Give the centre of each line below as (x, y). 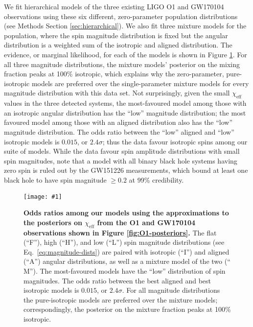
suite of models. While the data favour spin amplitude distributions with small (122, 151)
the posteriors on (53, 222)
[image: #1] (43, 197)
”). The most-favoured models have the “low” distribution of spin (127, 270)
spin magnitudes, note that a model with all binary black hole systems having (121, 160)
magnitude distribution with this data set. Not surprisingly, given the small (117, 93)
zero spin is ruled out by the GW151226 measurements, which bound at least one (126, 170)
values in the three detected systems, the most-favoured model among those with (125, 103)
